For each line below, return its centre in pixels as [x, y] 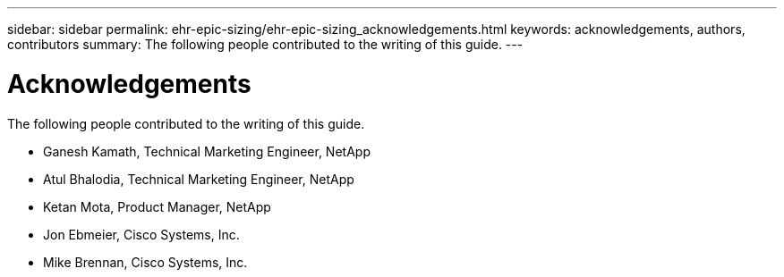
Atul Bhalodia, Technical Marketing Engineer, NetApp [199, 179]
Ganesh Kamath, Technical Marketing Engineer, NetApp [207, 151]
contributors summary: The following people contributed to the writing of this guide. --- [265, 44]
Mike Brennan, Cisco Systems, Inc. [145, 262]
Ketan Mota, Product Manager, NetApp [157, 206]
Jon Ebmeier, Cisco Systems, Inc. [141, 234]
